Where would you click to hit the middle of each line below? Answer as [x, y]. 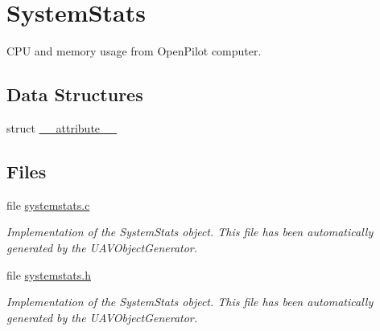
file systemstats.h [49, 274]
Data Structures [75, 94]
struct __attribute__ [62, 127]
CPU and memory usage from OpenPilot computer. [134, 51]
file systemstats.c [48, 204]
